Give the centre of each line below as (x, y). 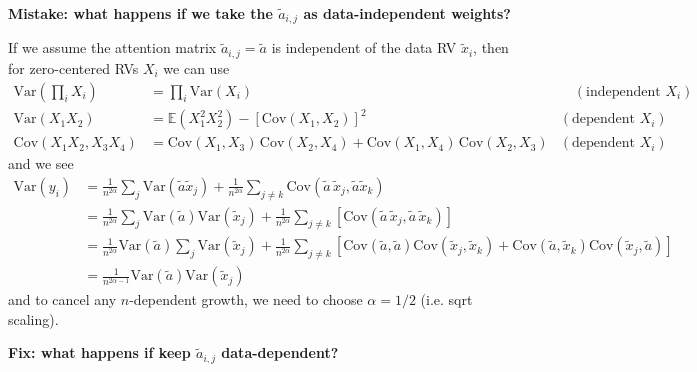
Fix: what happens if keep (99, 352)
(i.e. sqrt (446, 299)
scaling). (33, 318)
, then (491, 47)
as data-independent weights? (407, 13)
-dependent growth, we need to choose (246, 299)
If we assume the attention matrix (112, 47)
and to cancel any (62, 299)
